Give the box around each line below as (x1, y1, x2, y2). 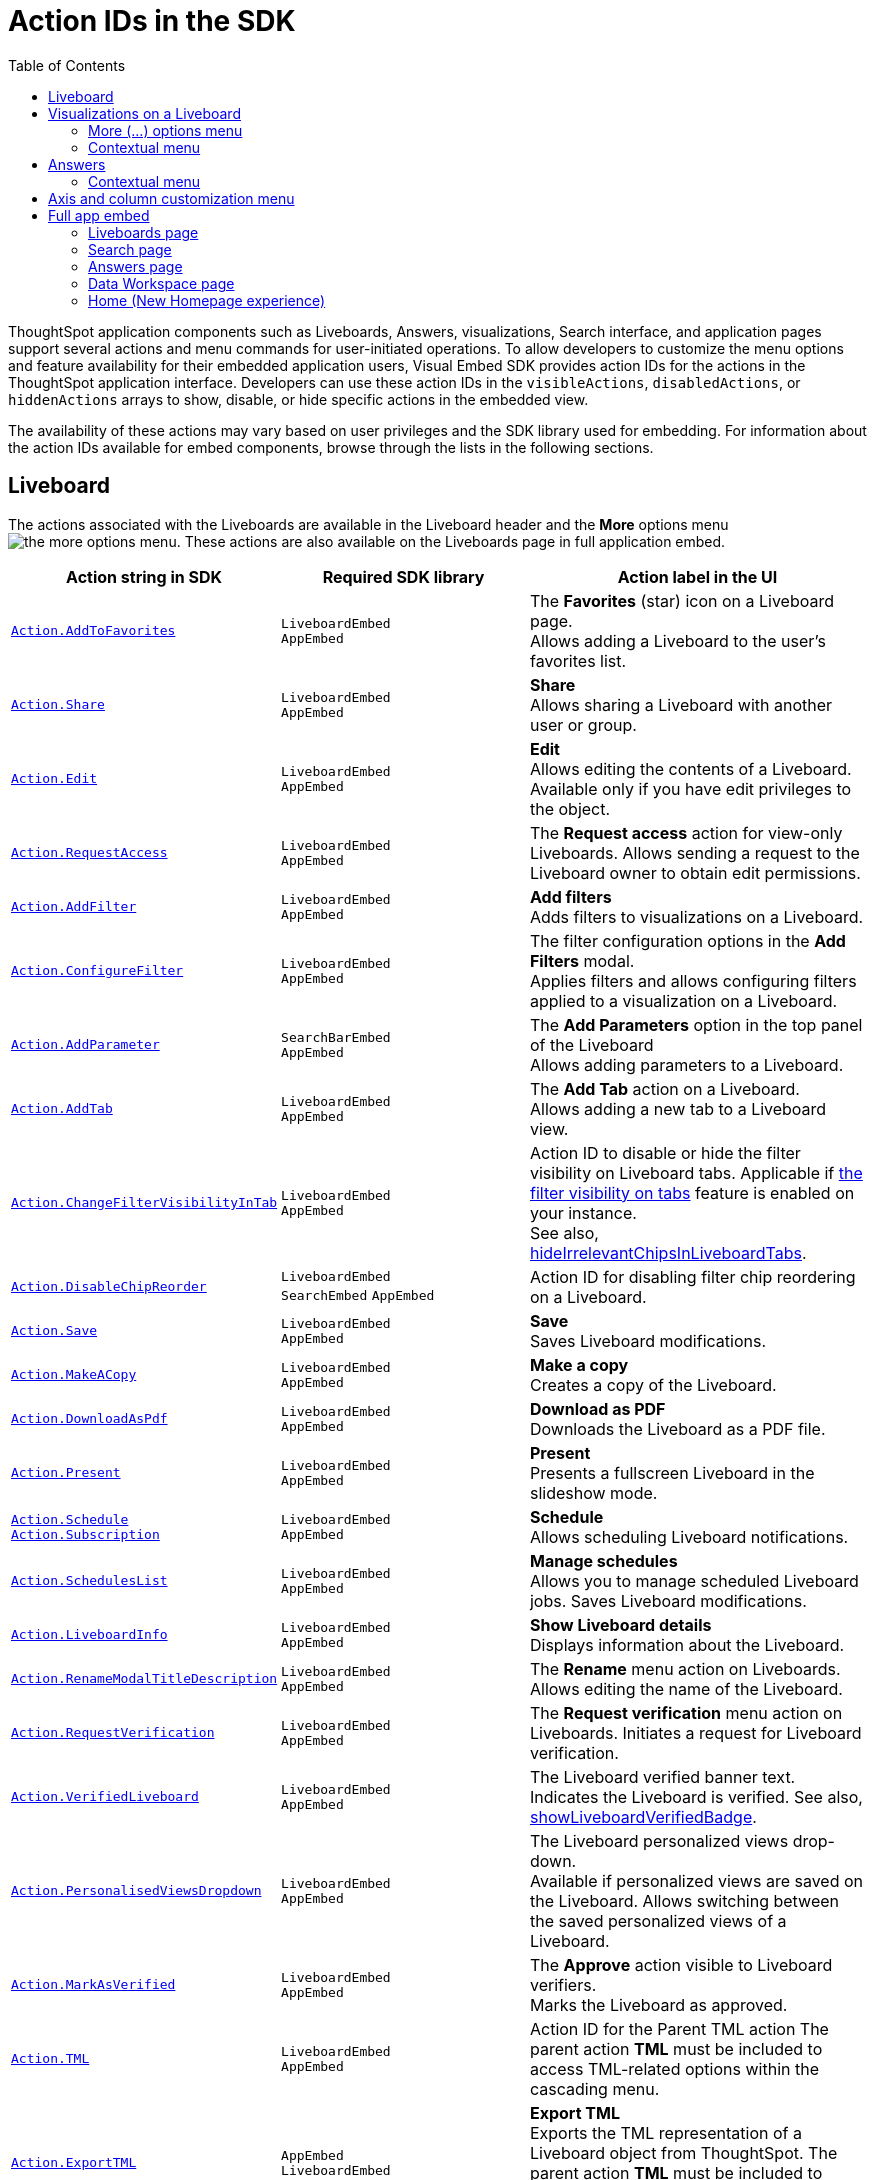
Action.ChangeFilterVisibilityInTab (11, 1195, 278, 1211)
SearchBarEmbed (281, 1029, 391, 1045)
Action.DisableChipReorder (11, 1279, 207, 1295)
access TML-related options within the (529, 2058, 819, 2079)
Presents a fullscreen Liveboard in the (529, 1462, 815, 1483)
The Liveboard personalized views (529, 1830, 789, 1851)
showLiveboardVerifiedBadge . (529, 1806, 757, 1827)
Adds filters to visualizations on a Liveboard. (529, 906, 864, 927)
